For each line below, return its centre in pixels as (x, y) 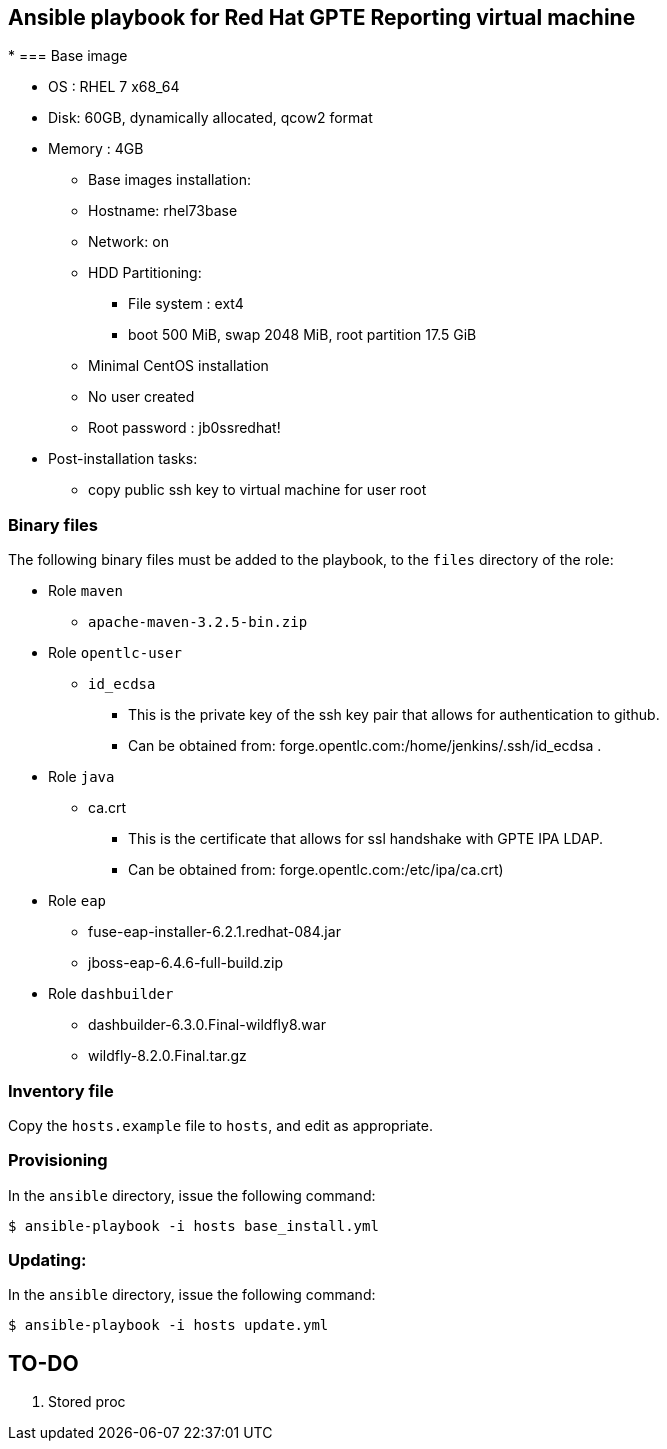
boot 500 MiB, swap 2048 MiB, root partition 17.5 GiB (302, 335)
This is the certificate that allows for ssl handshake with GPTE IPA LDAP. (366, 839)
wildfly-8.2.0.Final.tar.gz (167, 1056)
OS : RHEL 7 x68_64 (114, 87)
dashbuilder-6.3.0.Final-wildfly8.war (207, 1025)
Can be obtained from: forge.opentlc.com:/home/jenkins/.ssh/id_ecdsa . (365, 746)
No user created (141, 397)
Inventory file (61, 1090)
